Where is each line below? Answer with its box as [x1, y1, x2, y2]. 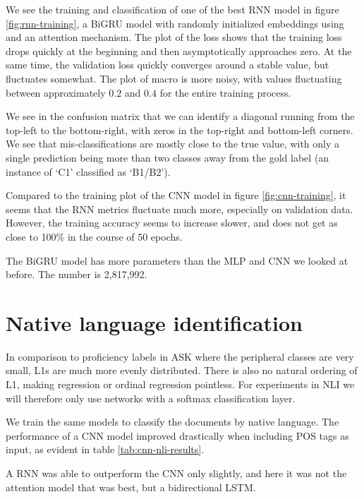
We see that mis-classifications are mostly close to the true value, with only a [6, 136, 340, 151]
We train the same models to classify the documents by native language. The [6, 414, 339, 429]
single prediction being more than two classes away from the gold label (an [6, 150, 329, 164]
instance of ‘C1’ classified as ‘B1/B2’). [6, 164, 171, 179]
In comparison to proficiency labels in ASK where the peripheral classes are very [6, 349, 354, 363]
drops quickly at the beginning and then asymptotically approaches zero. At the [6, 43, 352, 58]
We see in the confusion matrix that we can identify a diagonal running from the [6, 109, 355, 124]
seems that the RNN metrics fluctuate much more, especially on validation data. [6, 201, 353, 216]
